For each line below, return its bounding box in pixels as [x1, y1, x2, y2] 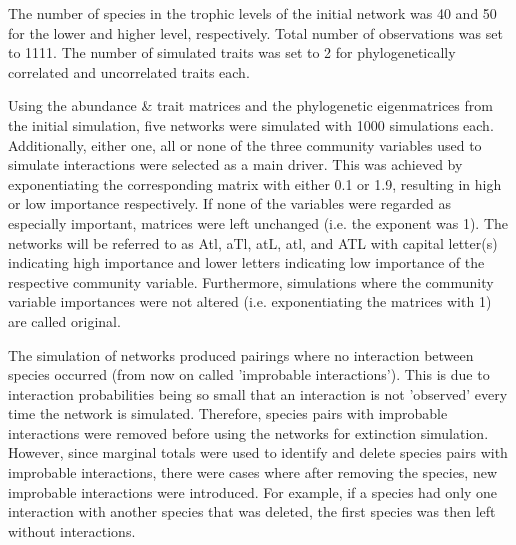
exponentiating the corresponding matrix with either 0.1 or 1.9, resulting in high [8, 173, 502, 194]
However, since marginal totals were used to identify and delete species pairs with [8, 442, 508, 463]
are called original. [8, 310, 121, 331]
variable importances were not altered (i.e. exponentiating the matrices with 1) [8, 291, 492, 312]
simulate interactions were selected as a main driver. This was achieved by [8, 154, 463, 175]
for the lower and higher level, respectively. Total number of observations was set [8, 22, 503, 43]
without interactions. [8, 520, 136, 541]
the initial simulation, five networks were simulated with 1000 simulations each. [8, 114, 494, 135]
